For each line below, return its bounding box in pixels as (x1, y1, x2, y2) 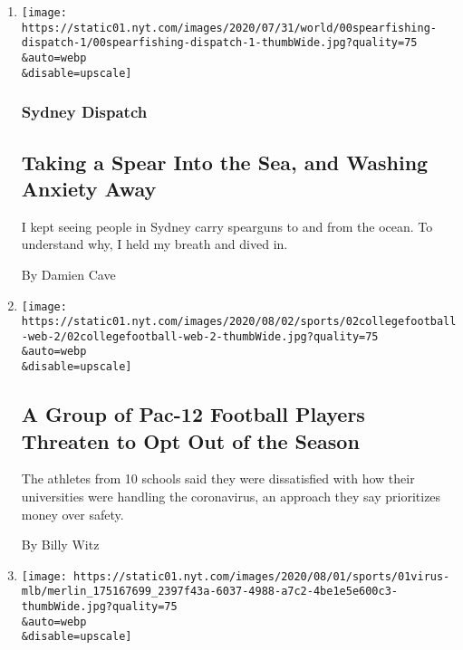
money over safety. (21, 504, 124, 523)
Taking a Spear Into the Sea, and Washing (21, 148, 429, 176)
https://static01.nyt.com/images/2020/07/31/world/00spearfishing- (21, 21, 437, 34)
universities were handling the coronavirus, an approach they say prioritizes (21, 486, 441, 505)
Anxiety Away (21, 174, 157, 202)
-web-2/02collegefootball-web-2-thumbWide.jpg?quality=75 (21, 330, 379, 343)
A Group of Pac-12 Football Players (21, 400, 365, 428)
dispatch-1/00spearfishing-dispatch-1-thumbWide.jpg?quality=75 (21, 36, 418, 50)
